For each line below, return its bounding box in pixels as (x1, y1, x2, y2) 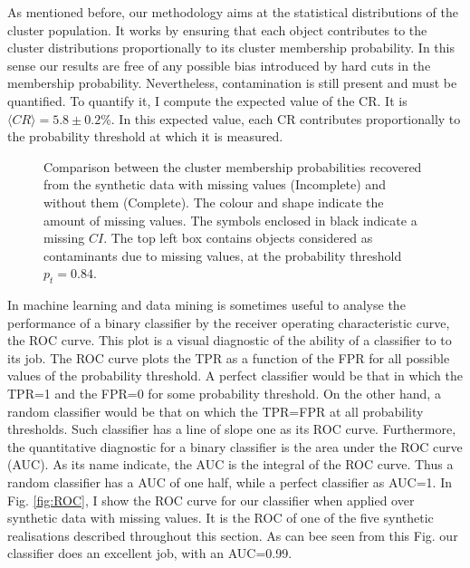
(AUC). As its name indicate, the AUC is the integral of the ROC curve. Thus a (7, 455, 454, 474)
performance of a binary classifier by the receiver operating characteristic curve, (7, 313, 450, 332)
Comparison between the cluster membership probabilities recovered (43, 157, 422, 176)
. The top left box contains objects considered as (103, 228, 373, 247)
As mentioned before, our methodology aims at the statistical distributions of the (7, 3, 458, 21)
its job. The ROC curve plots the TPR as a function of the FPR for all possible (7, 348, 450, 367)
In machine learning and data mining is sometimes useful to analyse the (7, 295, 406, 314)
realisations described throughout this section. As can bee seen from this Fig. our (7, 525, 458, 544)
